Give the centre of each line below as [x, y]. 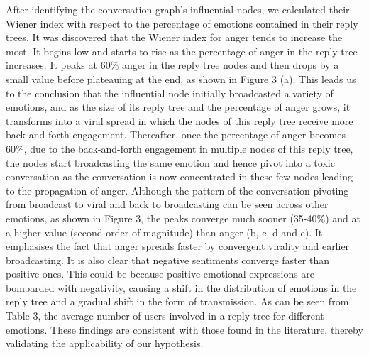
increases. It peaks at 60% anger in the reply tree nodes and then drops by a [172, 65]
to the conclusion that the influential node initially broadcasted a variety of [170, 93]
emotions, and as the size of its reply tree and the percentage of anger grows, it [178, 107]
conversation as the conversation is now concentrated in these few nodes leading [179, 176]
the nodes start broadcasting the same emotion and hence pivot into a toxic [170, 162]
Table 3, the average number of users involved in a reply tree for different [165, 316]
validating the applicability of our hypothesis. [105, 343]
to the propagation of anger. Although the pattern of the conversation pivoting [177, 190]
